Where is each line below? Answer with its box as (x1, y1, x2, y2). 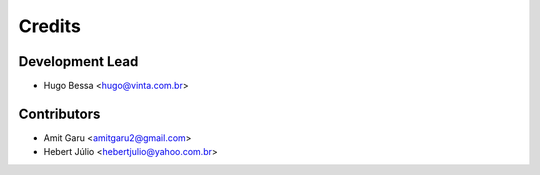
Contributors (18, 105, 101, 122)
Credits (18, 15, 82, 37)
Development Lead (18, 53, 139, 70)
